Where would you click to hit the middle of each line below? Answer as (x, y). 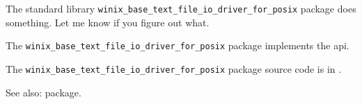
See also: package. (44, 92)
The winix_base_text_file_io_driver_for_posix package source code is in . (174, 68)
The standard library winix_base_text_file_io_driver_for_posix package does (181, 8)
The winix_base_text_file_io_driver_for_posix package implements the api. (178, 45)
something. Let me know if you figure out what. (108, 22)
